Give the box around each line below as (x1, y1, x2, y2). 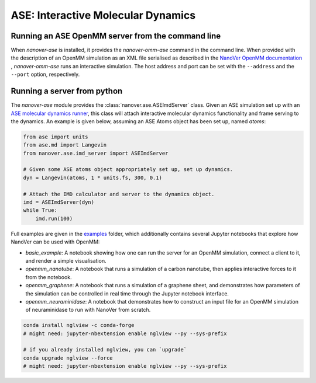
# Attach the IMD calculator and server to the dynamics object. (23, 190, 215, 197)
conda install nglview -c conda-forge (23, 322, 135, 329)
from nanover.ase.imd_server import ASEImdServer (23, 149, 169, 156)
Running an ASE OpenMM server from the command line (11, 31, 221, 41)
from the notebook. (25, 273, 73, 280)
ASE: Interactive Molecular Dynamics (11, 9, 196, 22)
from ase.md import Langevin (23, 142, 107, 148)
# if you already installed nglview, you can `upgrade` (23, 346, 187, 353)
